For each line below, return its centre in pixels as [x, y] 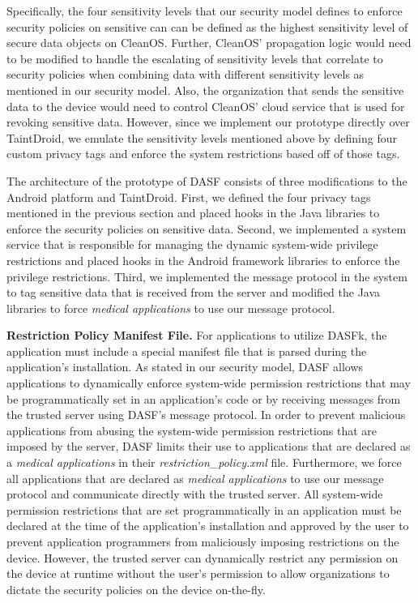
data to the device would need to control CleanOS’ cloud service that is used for [206, 106]
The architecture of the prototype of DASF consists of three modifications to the [207, 180]
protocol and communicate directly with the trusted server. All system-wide [195, 494]
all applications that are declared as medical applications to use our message [195, 478]
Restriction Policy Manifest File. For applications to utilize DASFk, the [197, 335]
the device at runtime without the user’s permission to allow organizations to [198, 573]
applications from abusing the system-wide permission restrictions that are [192, 430]
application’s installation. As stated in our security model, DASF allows [185, 367]
